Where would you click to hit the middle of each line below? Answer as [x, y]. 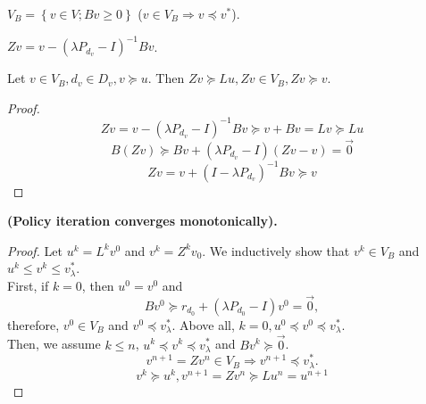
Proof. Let [35, 250]
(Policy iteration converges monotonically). [142, 221]
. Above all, [203, 324]
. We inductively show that [276, 250]
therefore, [33, 324]
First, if [28, 285]
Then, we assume [54, 344]
